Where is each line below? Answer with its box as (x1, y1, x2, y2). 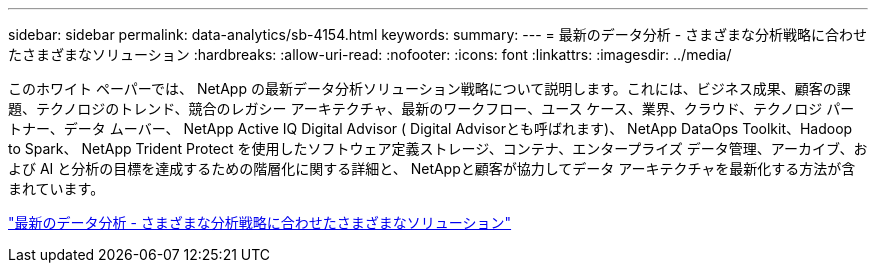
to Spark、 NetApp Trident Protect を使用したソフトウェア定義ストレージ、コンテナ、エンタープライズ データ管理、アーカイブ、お (8, 140, 868, 157)
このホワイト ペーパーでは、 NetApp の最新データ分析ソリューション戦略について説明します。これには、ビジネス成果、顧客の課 (8, 80, 851, 97)
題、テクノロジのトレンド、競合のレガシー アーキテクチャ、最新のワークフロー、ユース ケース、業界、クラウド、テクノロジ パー (8, 100, 855, 117)
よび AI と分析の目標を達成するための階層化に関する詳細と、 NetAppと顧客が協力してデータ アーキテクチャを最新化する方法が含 (8, 160, 856, 177)
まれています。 (8, 180, 105, 197)
